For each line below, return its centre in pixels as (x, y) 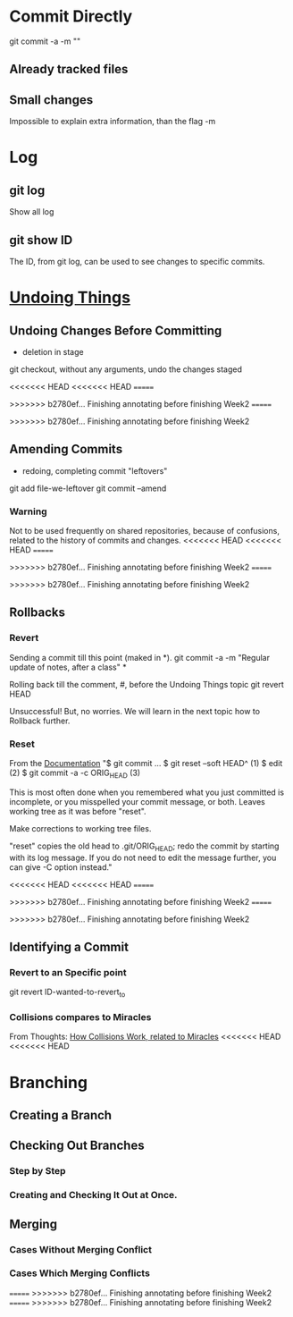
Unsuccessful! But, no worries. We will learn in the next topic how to (135, 711)
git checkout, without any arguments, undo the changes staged (126, 369)
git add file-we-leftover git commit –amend (88, 488)
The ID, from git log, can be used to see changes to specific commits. (137, 261)
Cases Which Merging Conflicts (80, 1273)
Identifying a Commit (69, 947)
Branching (48, 1082)
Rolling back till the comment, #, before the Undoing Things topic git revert (146, 684)
